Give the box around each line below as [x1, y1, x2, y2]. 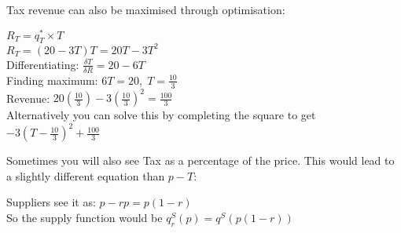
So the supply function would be [6, 209, 163, 225]
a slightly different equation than [6, 167, 165, 184]
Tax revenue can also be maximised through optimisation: [6, 2, 285, 17]
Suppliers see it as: [6, 194, 96, 210]
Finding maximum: [6, 71, 98, 88]
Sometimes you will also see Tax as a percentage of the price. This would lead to [6, 152, 395, 169]
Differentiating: [6, 56, 79, 72]
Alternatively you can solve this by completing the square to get [6, 107, 316, 123]
